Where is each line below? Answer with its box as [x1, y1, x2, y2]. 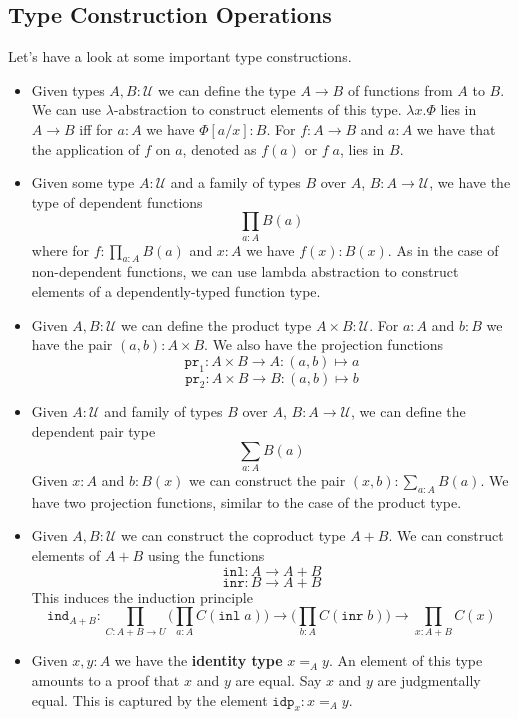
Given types [31, 79, 105, 100]
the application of [31, 138, 140, 159]
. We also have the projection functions [204, 334, 444, 355]
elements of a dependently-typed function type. [31, 281, 321, 302]
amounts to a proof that [31, 670, 180, 691]
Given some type [31, 172, 135, 193]
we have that [416, 118, 496, 139]
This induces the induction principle [31, 586, 253, 607]
